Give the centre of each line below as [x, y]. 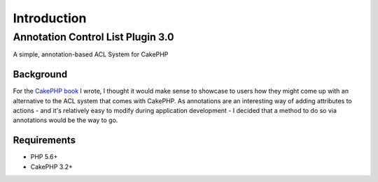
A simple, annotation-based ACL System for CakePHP [91, 54]
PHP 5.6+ [44, 157]
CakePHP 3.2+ [52, 167]
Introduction [50, 18]
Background [40, 74]
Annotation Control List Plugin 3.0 [93, 37]
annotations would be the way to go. [65, 120]
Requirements [44, 141]
